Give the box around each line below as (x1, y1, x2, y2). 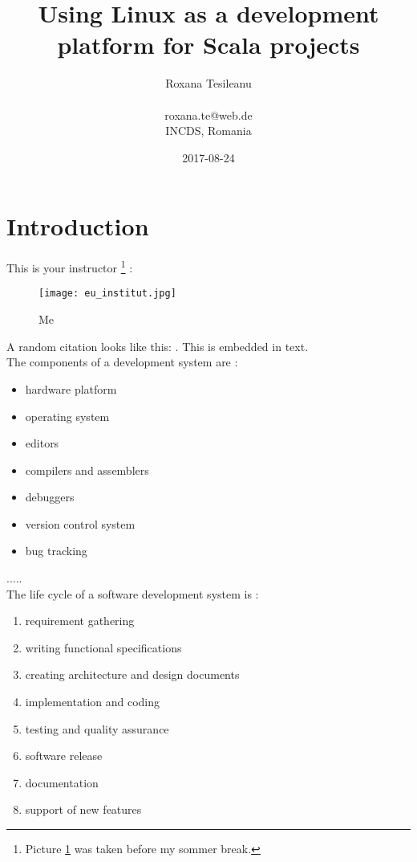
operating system (25, 407, 110, 424)
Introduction (6, 210, 149, 243)
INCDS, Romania (165, 122, 252, 139)
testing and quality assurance (25, 720, 169, 737)
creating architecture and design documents (25, 666, 240, 683)
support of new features (25, 801, 142, 818)
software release (25, 747, 103, 764)
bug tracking (25, 542, 87, 559)
